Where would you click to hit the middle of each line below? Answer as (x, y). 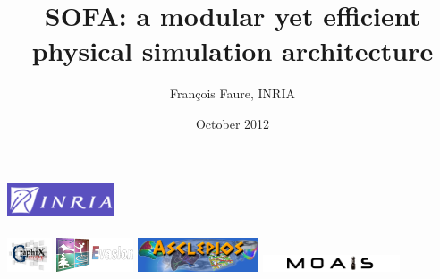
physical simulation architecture (233, 51)
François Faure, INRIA (233, 93)
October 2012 (233, 123)
